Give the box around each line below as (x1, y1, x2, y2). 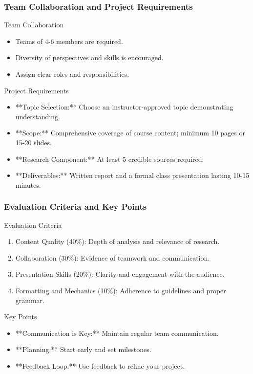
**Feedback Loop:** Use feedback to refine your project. (15, 360, 185, 371)
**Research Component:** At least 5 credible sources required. (15, 154, 204, 164)
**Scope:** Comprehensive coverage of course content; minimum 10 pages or (15, 128, 245, 138)
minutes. (15, 179, 41, 190)
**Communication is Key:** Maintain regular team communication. (15, 328, 219, 338)
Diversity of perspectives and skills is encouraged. (15, 52, 164, 63)
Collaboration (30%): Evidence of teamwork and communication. (15, 252, 210, 263)
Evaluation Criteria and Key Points (4, 200, 147, 213)
